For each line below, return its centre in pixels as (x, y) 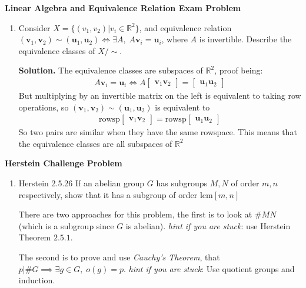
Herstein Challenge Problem (64, 163)
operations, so (44, 107)
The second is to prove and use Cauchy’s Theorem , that (119, 257)
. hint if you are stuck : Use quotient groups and (209, 268)
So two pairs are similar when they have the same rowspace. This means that (158, 132)
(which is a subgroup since (66, 225)
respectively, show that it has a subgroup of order (108, 194)
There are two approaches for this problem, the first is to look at (135, 214)
